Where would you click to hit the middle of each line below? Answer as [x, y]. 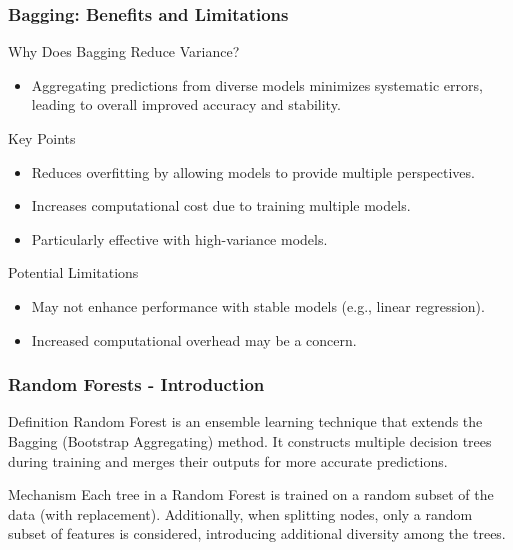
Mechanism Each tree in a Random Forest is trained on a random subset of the [251, 494]
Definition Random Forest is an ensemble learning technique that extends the [245, 421]
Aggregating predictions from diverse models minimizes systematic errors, [257, 84]
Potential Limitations [73, 272]
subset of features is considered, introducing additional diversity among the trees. [257, 533]
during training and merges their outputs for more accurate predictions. [228, 460]
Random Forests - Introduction [136, 384]
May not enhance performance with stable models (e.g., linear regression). [258, 305]
